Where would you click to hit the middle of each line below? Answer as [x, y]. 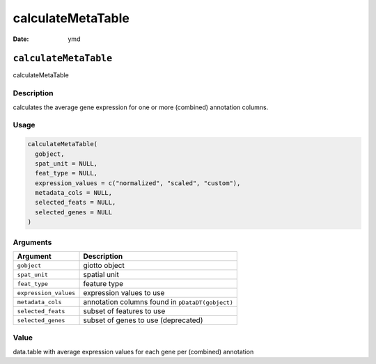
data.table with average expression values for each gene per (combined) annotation [133, 351]
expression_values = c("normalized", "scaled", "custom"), [138, 183]
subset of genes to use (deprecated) [143, 320]
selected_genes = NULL [74, 212]
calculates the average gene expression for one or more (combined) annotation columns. [141, 107]
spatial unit [101, 275]
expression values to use [124, 293]
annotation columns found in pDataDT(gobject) [158, 302]
